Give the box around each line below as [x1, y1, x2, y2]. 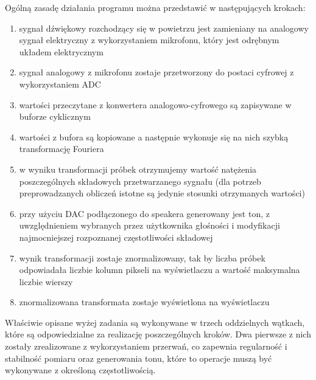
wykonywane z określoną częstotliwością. [5, 364, 156, 376]
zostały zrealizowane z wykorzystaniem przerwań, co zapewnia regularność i [5, 340, 287, 353]
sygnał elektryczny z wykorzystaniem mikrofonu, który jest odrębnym [19, 33, 279, 46]
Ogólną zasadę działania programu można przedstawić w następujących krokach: [5, 1, 306, 13]
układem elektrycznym [19, 45, 104, 58]
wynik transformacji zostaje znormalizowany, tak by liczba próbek [19, 251, 265, 264]
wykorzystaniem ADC [19, 77, 101, 90]
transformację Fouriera [19, 142, 104, 155]
